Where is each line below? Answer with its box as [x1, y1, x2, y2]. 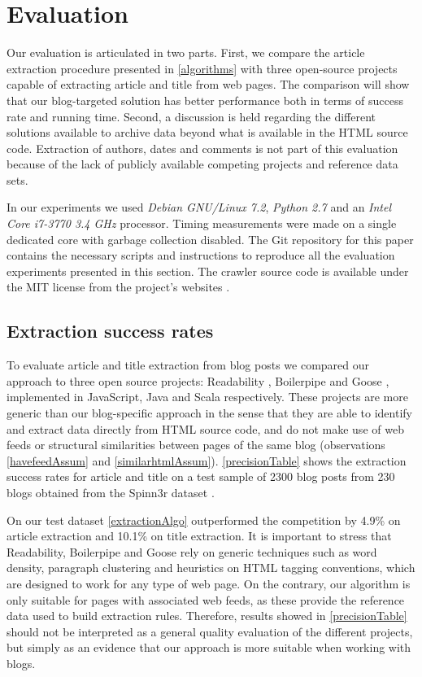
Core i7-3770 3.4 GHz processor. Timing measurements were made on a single [7, 215, 397, 232]
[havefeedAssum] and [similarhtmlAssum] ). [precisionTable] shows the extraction [7, 452, 407, 469]
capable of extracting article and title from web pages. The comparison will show [7, 76, 410, 93]
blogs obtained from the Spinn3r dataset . [7, 483, 215, 500]
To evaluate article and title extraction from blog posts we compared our [7, 356, 369, 373]
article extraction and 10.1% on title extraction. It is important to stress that [7, 527, 392, 544]
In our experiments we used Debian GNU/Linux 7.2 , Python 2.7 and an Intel [7, 199, 392, 216]
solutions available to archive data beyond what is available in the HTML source [7, 124, 408, 141]
